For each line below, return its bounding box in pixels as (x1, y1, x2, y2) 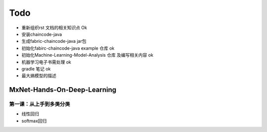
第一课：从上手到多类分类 (9, 101, 70, 108)
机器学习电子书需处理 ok (21, 59, 72, 65)
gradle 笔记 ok (21, 66, 51, 71)
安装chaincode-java (21, 31, 62, 37)
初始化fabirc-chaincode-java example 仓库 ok (21, 45, 115, 51)
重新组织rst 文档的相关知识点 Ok (21, 25, 88, 31)
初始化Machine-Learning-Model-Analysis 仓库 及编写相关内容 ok (21, 52, 153, 58)
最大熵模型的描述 (21, 73, 56, 79)
